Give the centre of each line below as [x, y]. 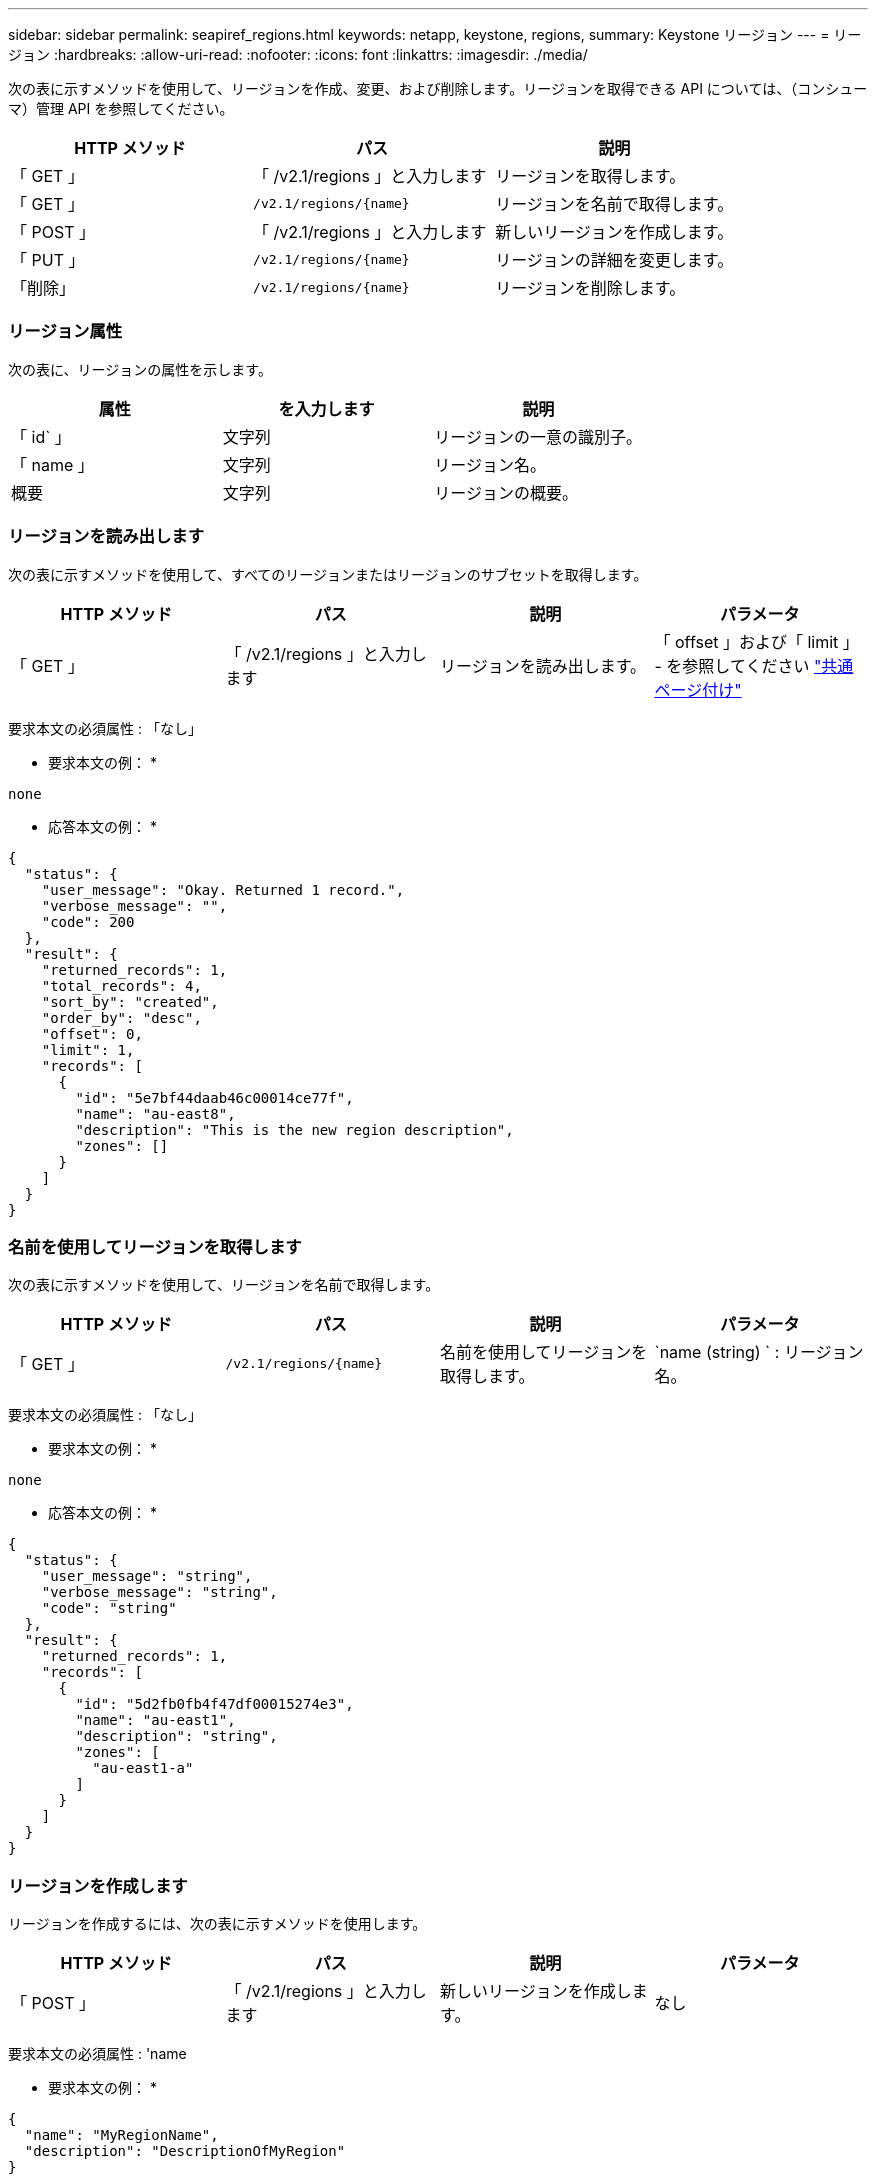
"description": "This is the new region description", [294, 1129]
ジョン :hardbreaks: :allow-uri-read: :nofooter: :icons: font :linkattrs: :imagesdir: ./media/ [298, 54]
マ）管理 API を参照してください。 [121, 108]
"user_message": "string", [147, 1576]
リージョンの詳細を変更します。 [614, 260]
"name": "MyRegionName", [121, 2135]
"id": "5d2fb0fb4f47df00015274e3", [214, 1704]
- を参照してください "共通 [754, 665]
